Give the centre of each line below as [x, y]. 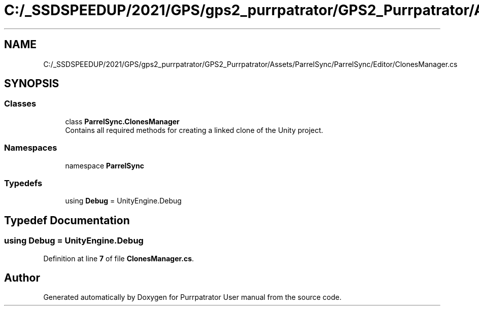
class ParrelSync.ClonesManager [122, 121]
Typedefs [23, 183]
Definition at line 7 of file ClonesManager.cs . [119, 258]
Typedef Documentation [67, 220]
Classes [20, 104]
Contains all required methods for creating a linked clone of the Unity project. [194, 130]
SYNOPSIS [32, 84]
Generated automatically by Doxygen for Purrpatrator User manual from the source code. [192, 297]
